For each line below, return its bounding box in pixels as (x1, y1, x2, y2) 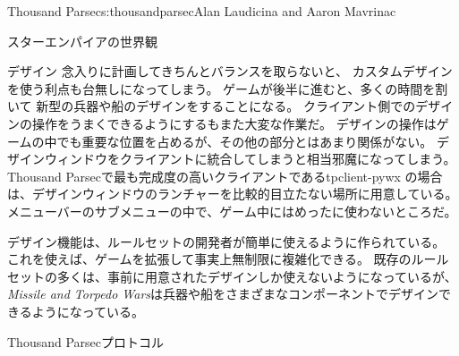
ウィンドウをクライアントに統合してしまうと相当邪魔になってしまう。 (44, 149, 456, 168)
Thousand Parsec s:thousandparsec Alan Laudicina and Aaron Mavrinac (7, 2, 396, 20)
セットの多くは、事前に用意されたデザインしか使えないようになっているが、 (7, 267, 457, 285)
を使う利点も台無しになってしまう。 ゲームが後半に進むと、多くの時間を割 (7, 79, 448, 97)
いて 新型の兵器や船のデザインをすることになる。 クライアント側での (7, 97, 416, 115)
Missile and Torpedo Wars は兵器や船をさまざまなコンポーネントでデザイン (7, 284, 439, 303)
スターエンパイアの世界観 (7, 31, 157, 50)
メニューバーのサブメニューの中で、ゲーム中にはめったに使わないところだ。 (7, 201, 457, 220)
